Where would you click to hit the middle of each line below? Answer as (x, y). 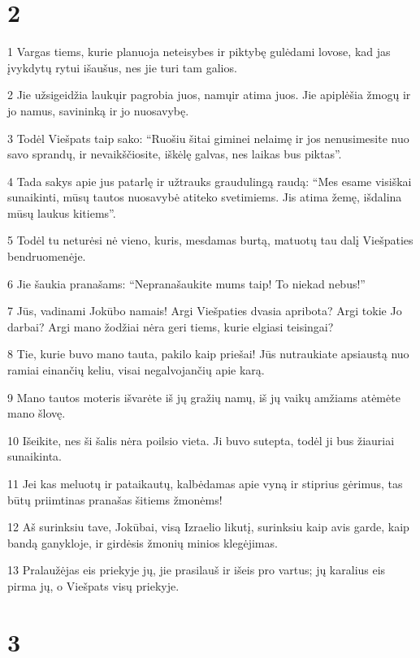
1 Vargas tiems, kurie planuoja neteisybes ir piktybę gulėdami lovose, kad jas (199, 52)
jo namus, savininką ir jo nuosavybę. (98, 110)
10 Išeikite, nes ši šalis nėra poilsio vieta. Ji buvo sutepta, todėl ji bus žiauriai (201, 440)
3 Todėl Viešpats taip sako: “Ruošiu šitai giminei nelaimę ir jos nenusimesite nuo (208, 138)
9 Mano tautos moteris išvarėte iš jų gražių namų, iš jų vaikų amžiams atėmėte (204, 397)
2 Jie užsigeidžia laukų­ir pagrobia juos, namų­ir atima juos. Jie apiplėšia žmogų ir (209, 95)
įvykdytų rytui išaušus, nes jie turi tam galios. (122, 67)
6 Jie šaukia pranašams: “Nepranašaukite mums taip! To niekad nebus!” (186, 283)
